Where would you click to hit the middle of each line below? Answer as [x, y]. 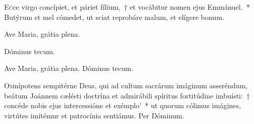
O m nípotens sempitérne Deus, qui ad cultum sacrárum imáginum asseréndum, [126, 85]
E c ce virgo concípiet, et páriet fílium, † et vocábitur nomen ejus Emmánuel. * [127, 7]
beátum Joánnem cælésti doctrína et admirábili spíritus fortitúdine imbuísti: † [127, 95]
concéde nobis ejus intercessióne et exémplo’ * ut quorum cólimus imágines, [123, 105]
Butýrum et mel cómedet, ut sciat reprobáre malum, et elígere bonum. [114, 17]
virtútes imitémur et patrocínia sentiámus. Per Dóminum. [94, 115]
